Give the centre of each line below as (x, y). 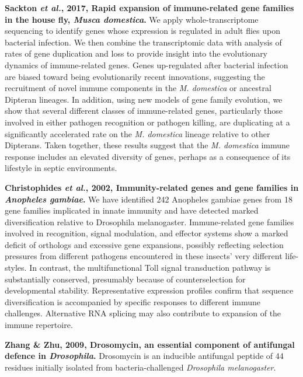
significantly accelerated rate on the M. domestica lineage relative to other (137, 133)
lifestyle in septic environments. (61, 168)
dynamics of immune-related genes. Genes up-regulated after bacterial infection (147, 64)
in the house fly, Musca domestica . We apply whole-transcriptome (132, 19)
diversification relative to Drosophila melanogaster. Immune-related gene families (149, 221)
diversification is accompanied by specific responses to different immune (133, 301)
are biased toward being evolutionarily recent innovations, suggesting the (135, 76)
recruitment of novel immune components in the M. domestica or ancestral (138, 88)
